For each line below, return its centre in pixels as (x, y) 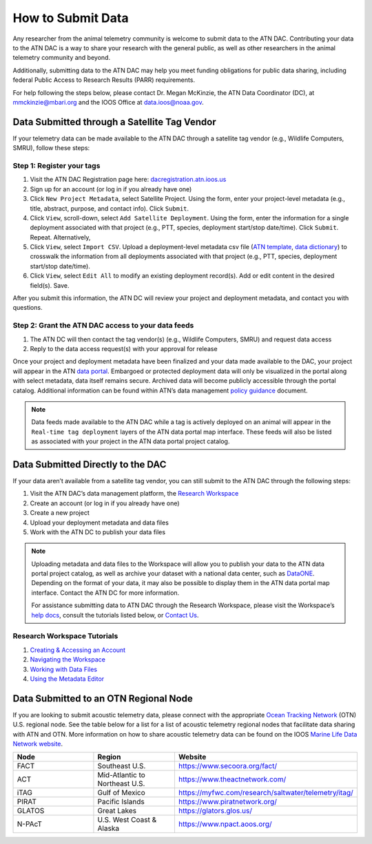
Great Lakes (117, 811)
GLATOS (31, 811)
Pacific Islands (121, 802)
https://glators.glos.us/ (215, 811)
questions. (28, 308)
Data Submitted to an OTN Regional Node (103, 698)
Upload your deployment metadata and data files (99, 523)
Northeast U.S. (121, 783)
